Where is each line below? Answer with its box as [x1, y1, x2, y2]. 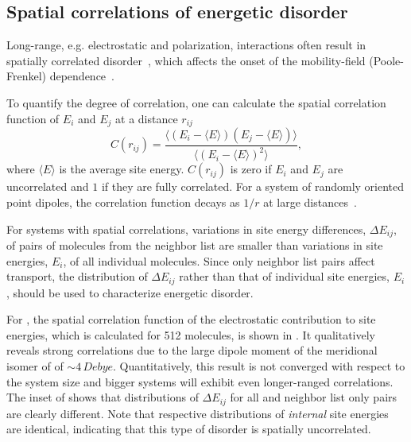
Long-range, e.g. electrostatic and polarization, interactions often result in [6, 37, 366, 53]
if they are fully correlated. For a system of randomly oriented [101, 178, 405, 195]
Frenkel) [6, 68, 47, 84]
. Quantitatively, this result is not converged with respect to [113, 358, 405, 374]
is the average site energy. [59, 161, 184, 177]
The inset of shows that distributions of [6, 389, 199, 405]
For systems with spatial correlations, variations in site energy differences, [6, 220, 366, 237]
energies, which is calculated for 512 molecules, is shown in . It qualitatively [6, 326, 375, 343]
